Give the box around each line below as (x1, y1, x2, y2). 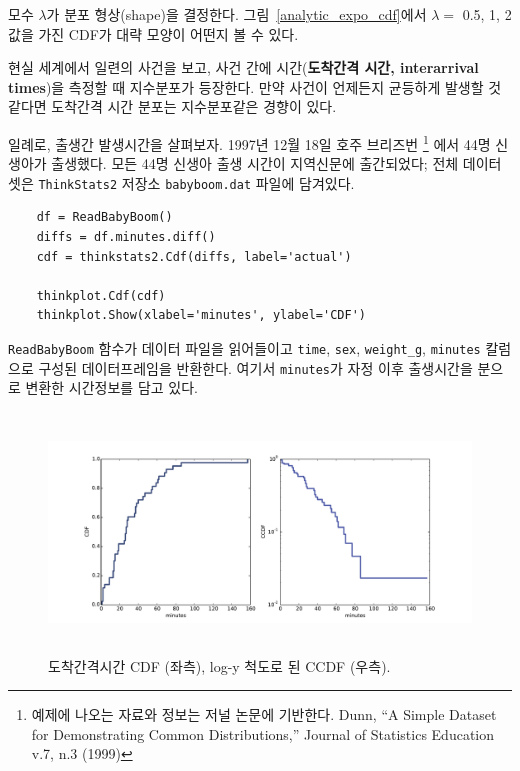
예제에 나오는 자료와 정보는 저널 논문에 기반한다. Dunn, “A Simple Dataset (31, 704, 497, 725)
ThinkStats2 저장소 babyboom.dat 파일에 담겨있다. (38, 172, 355, 193)
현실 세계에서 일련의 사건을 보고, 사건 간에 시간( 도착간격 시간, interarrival (8, 57, 479, 78)
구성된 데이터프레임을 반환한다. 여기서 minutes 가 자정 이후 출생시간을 (38, 357, 473, 378)
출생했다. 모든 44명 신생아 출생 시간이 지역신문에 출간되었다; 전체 (51, 153, 459, 174)
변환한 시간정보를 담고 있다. (25, 377, 198, 398)
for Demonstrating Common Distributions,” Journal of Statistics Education (31, 723, 495, 744)
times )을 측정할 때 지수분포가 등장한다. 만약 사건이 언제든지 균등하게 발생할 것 (8, 76, 502, 97)
